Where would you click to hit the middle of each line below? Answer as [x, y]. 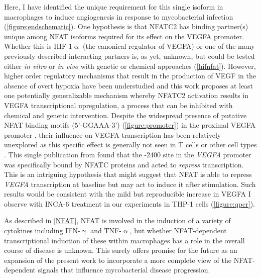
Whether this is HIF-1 [38, 46]
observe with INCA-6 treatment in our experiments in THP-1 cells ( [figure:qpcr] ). [130, 203]
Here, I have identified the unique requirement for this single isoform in [114, 7]
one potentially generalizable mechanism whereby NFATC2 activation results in [126, 95]
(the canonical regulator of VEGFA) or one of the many [169, 46]
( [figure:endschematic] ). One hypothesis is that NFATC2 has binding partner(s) [126, 26]
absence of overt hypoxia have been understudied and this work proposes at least [129, 85]
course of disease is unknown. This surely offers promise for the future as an [121, 250]
